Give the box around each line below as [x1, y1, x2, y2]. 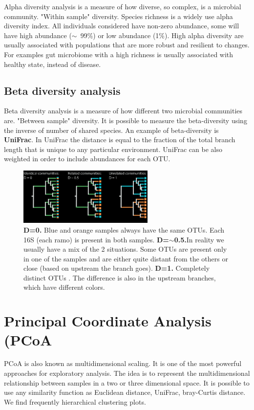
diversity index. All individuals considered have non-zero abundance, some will [4, 21, 239, 31]
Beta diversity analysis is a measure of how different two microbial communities [4, 106, 243, 116]
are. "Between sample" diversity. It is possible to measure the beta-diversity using [4, 115, 247, 125]
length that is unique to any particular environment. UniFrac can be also [4, 144, 222, 154]
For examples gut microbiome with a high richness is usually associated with [4, 49, 233, 59]
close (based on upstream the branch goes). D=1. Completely [23, 263, 210, 273]
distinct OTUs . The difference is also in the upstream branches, [23, 272, 216, 282]
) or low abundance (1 [93, 30, 159, 40]
